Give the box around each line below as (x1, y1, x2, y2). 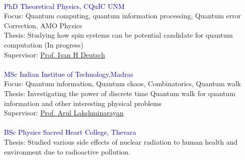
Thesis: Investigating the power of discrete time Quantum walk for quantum (4, 88, 236, 98)
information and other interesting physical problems (4, 98, 162, 108)
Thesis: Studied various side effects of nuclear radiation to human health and (4, 136, 238, 147)
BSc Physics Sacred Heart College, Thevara (4, 127, 136, 137)
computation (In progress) (4, 39, 84, 50)
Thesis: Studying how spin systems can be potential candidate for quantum (4, 30, 233, 40)
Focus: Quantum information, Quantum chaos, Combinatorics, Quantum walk (4, 78, 241, 89)
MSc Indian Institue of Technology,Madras (4, 68, 133, 79)
